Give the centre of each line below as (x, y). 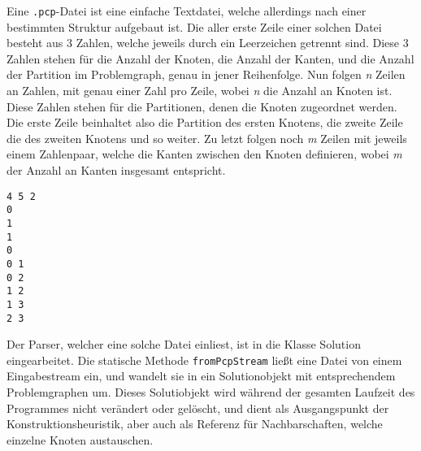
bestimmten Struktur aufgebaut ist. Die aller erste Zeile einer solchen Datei (194, 26)
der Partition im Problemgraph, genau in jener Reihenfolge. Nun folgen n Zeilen (206, 74)
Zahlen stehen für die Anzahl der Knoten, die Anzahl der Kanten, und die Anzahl (210, 58)
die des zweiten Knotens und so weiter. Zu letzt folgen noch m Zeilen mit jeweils (207, 138)
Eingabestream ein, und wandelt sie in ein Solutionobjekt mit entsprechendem (201, 376)
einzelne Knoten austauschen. (80, 439)
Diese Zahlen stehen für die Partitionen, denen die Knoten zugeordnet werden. (202, 106)
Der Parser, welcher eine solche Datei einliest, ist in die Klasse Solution (184, 344)
